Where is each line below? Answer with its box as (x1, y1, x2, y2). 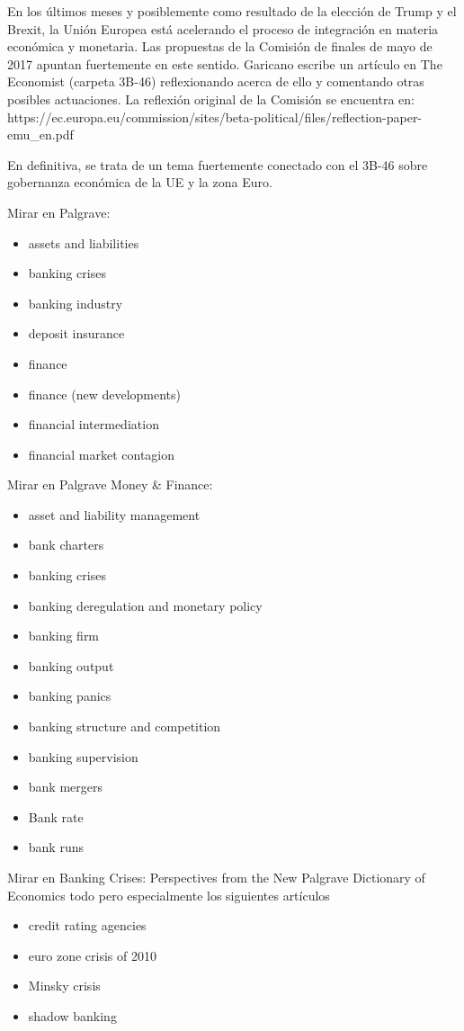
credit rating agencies (28, 916, 147, 935)
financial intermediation (28, 415, 159, 434)
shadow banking (28, 1006, 117, 1025)
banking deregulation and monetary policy (28, 596, 263, 614)
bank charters (28, 535, 104, 554)
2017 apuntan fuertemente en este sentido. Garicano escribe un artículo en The (7, 54, 442, 73)
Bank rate (28, 807, 84, 826)
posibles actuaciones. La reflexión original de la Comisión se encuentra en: (7, 89, 415, 108)
